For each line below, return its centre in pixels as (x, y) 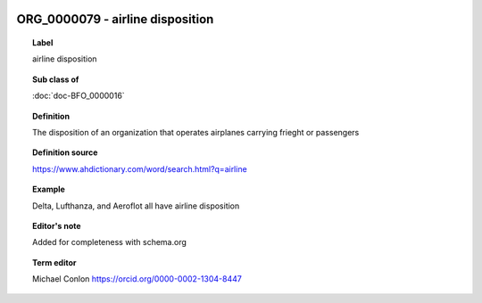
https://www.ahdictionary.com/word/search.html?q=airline (140, 168)
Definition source (65, 152)
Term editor (54, 262)
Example (49, 189)
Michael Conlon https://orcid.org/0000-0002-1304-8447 (137, 279)
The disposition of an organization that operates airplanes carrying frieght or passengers (196, 132)
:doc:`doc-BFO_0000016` (79, 96)
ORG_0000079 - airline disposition (115, 19)
